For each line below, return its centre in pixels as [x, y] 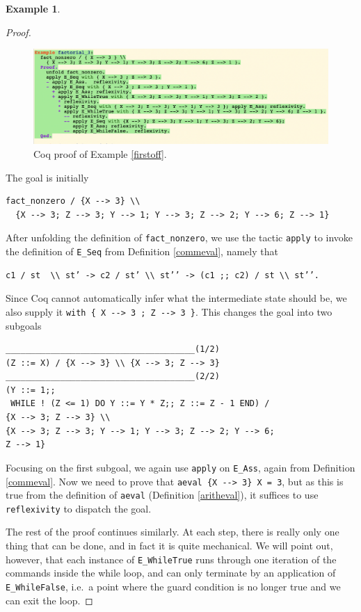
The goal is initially [47, 177]
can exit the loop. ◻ [49, 600]
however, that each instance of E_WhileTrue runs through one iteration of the [171, 559]
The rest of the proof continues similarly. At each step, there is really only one [173, 532]
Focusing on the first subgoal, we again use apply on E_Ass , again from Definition [180, 467]
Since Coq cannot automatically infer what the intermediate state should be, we [176, 298]
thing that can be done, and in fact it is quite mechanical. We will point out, [169, 546]
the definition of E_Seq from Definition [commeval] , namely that [142, 251]
